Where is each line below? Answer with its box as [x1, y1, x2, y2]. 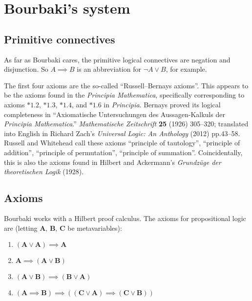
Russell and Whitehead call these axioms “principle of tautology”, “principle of [4, 138, 240, 148]
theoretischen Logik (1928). [4, 166, 84, 177]
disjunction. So [4, 64, 48, 74]
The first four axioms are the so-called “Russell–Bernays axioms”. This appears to [4, 80, 249, 90]
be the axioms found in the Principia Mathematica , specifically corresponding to [4, 90, 245, 100]
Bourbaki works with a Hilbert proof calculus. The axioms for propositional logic [4, 213, 246, 223]
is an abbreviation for [77, 64, 141, 74]
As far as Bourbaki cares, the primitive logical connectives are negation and [4, 54, 231, 64]
